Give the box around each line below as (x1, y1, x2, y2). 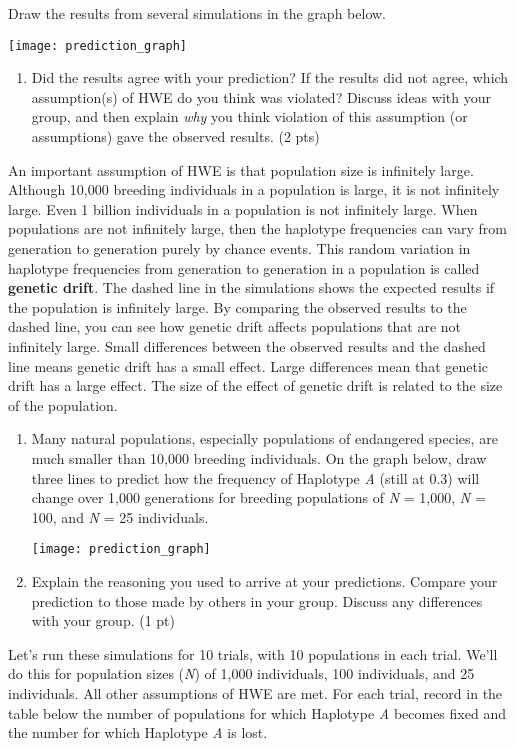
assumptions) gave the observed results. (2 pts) (31, 126, 320, 147)
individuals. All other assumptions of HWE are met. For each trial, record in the (8, 682, 503, 703)
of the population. (8, 394, 118, 415)
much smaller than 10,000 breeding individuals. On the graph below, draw (31, 447, 487, 468)
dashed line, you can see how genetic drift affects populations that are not (8, 316, 462, 337)
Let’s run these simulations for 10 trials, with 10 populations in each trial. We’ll (8, 643, 498, 664)
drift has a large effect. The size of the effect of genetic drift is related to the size (8, 375, 503, 396)
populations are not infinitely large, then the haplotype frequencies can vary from (8, 218, 507, 239)
